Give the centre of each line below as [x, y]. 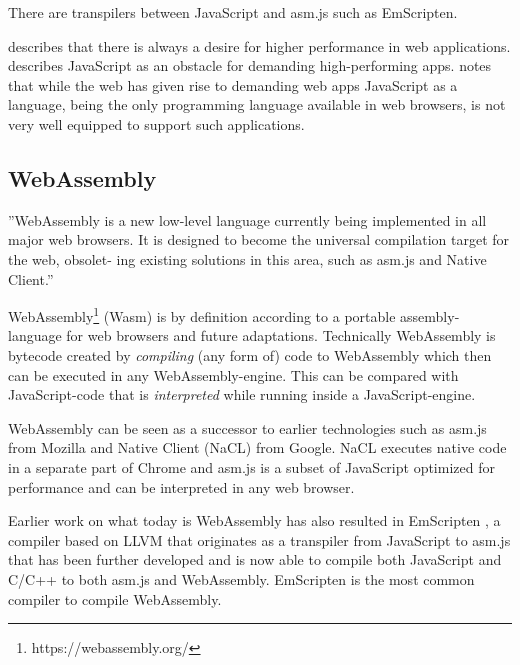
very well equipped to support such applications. [156, 123]
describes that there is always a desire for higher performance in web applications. [259, 45]
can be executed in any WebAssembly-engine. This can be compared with [233, 374]
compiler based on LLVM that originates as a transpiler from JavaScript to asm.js [259, 539]
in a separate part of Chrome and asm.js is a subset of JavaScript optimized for [251, 466]
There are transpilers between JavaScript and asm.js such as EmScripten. [233, 12]
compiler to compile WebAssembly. [115, 598]
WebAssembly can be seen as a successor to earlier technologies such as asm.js [247, 427]
